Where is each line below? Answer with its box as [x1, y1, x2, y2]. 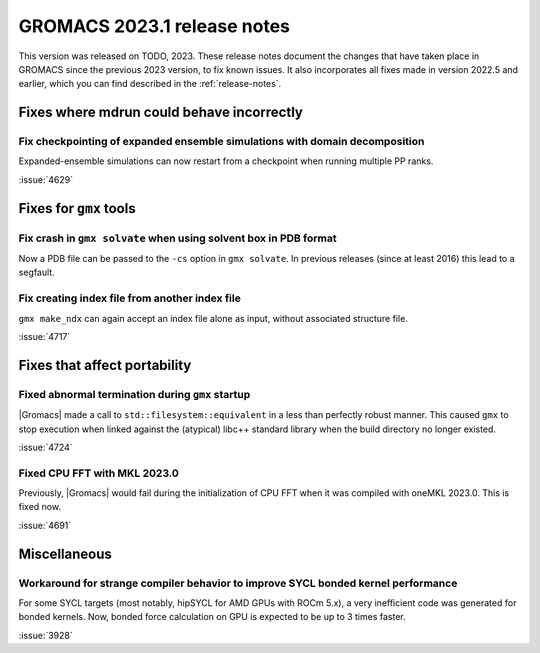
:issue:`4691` [18, 519, 72, 531]
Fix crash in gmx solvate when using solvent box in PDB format [18, 231, 337, 245]
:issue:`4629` [18, 173, 74, 185]
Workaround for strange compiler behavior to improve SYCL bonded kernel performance [18, 576, 458, 590]
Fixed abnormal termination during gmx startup [18, 387, 251, 401]
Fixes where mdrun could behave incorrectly [18, 104, 304, 121]
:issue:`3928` [18, 629, 74, 641]
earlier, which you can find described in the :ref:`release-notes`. [18, 78, 282, 90]
